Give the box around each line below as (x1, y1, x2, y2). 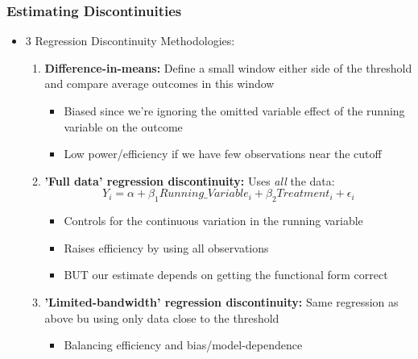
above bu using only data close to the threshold (44, 309, 279, 326)
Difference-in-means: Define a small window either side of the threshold (44, 59, 412, 76)
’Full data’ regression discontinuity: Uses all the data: (44, 172, 335, 189)
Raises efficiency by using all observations (64, 239, 269, 256)
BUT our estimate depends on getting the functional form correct (64, 266, 388, 283)
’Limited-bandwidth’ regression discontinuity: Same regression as (44, 293, 399, 310)
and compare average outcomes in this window (44, 75, 275, 92)
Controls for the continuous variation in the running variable (64, 212, 363, 229)
